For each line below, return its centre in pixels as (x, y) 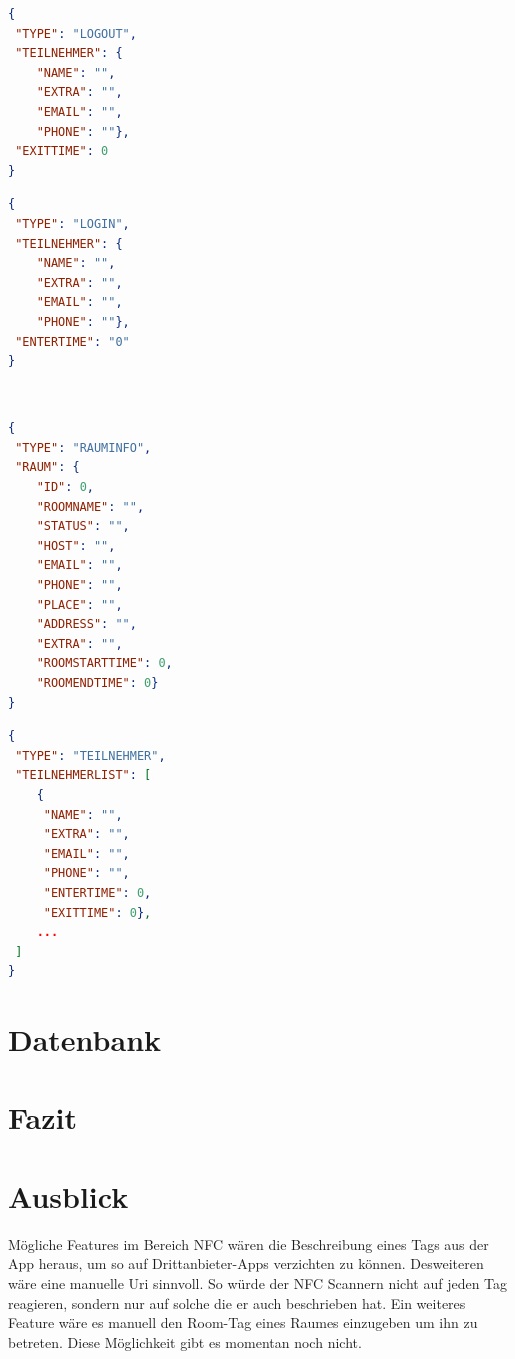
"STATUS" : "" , (83, 526)
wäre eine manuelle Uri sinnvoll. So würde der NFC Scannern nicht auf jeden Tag (258, 1282)
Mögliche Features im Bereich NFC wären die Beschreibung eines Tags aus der (248, 1243)
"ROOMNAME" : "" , (90, 506)
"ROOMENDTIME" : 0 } (97, 683)
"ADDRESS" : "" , (86, 624)
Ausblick (68, 1195)
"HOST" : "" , (76, 545)
